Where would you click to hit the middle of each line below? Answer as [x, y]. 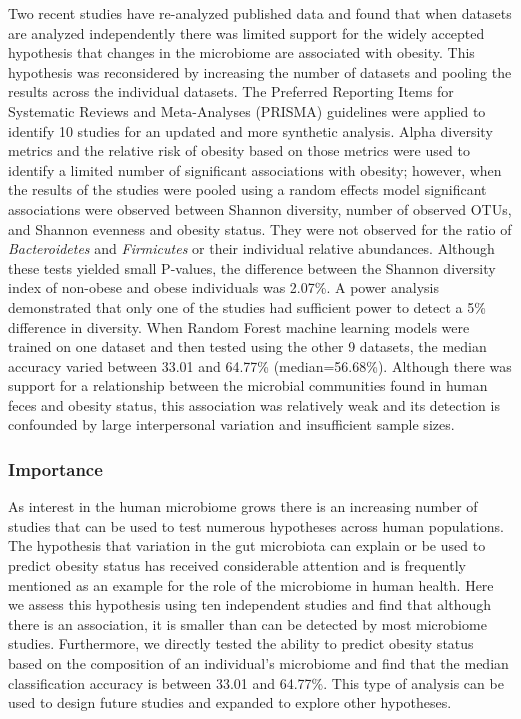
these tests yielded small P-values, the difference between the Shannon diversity [252, 267]
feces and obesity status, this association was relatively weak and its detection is [254, 404]
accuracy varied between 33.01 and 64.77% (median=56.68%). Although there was [260, 365]
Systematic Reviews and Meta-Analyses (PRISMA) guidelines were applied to [247, 110]
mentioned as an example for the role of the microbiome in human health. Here [251, 584]
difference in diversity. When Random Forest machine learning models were [239, 326]
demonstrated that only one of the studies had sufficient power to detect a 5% [247, 306]
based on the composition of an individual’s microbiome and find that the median [258, 663]
